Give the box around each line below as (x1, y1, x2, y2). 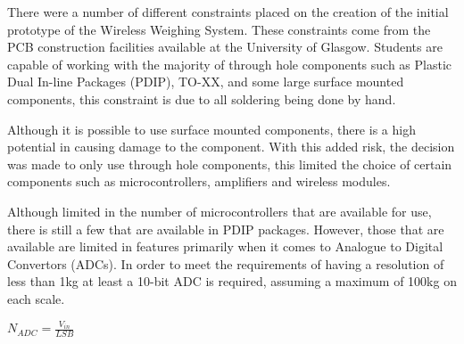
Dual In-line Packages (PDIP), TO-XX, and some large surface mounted (7, 72, 404, 91)
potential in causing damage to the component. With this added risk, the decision (7, 137, 455, 156)
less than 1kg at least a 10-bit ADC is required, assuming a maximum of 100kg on (7, 272, 457, 291)
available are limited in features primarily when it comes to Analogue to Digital (7, 237, 443, 256)
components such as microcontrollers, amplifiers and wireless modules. (7, 172, 391, 191)
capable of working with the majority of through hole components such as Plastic (7, 54, 452, 73)
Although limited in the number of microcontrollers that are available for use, (7, 201, 432, 220)
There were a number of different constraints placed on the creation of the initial (7, 3, 449, 20)
